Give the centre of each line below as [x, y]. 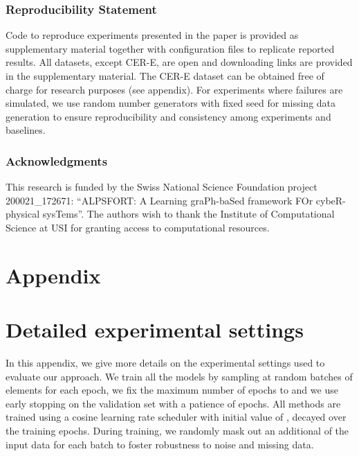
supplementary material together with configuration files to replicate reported [170, 48]
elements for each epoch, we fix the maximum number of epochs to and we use [172, 390]
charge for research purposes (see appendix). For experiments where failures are [174, 89]
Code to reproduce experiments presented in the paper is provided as [152, 35]
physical [23, 214]
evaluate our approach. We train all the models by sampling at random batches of [179, 376]
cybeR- [331, 200]
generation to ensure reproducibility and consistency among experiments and [168, 116]
